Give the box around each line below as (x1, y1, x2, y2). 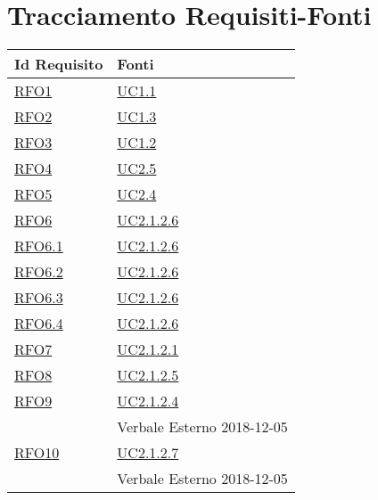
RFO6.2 (14, 261, 63, 283)
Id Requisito (14, 53, 103, 75)
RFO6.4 (14, 313, 63, 334)
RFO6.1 (14, 235, 63, 257)
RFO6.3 (14, 287, 63, 308)
